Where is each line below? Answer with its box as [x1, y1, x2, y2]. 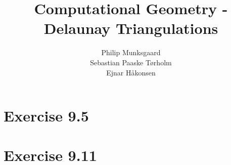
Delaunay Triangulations [43, 18, 218, 38]
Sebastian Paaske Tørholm [90, 57, 172, 67]
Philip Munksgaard [101, 47, 161, 58]
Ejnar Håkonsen [106, 67, 156, 77]
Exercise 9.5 [4, 105, 89, 126]
